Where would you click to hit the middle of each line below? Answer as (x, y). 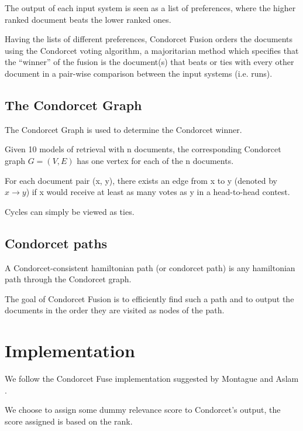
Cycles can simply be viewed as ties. (70, 211)
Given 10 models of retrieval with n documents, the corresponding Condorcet (143, 149)
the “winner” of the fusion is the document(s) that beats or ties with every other (149, 62)
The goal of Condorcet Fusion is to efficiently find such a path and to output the (149, 298)
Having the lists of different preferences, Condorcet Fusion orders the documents (149, 39)
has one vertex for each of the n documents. (155, 160)
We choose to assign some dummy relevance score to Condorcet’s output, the (143, 410)
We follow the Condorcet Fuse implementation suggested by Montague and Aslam (152, 379)
